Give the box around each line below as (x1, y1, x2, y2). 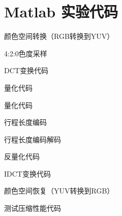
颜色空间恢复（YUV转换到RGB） (4, 185, 114, 196)
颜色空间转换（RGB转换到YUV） (4, 31, 114, 41)
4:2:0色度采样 (4, 48, 47, 58)
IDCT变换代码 (4, 168, 51, 179)
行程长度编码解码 (4, 134, 61, 144)
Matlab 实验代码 (4, 1, 118, 22)
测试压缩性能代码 (4, 203, 61, 213)
